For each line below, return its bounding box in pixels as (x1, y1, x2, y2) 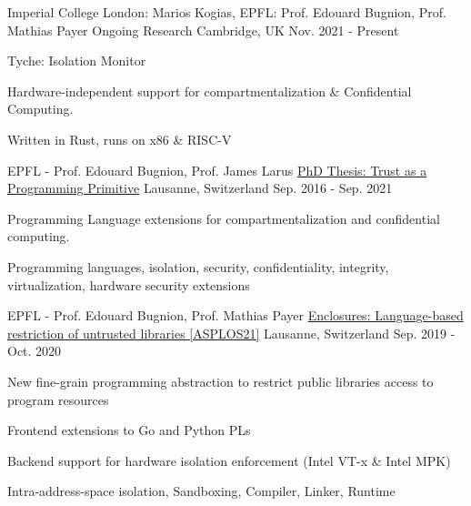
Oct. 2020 (7, 341, 62, 360)
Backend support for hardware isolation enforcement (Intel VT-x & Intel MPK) (7, 450, 451, 470)
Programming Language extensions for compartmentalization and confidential (7, 208, 440, 228)
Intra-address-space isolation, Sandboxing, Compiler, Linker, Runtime (7, 481, 396, 501)
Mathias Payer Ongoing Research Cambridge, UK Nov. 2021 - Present (7, 20, 399, 39)
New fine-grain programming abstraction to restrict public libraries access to (7, 371, 434, 390)
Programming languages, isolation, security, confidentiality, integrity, (7, 257, 389, 276)
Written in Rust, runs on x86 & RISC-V (7, 129, 232, 148)
